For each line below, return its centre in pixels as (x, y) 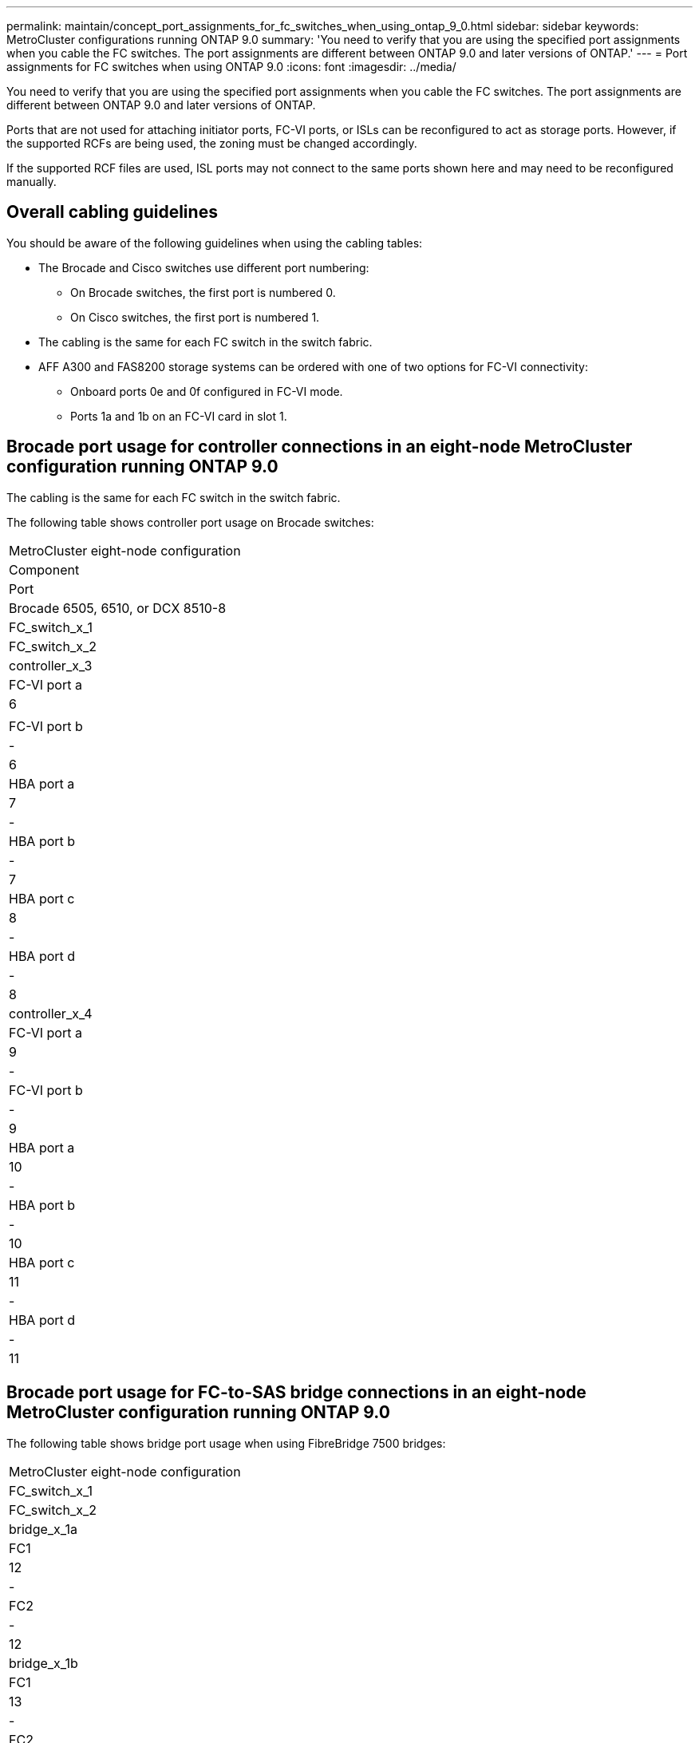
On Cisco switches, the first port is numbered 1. (195, 317)
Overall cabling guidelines (112, 212)
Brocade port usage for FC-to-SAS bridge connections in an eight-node (296, 1393)
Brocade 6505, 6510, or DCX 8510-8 (118, 608)
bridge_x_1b (43, 1663)
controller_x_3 (51, 665)
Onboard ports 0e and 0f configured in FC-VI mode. (207, 391)
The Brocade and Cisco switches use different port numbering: (204, 267)
